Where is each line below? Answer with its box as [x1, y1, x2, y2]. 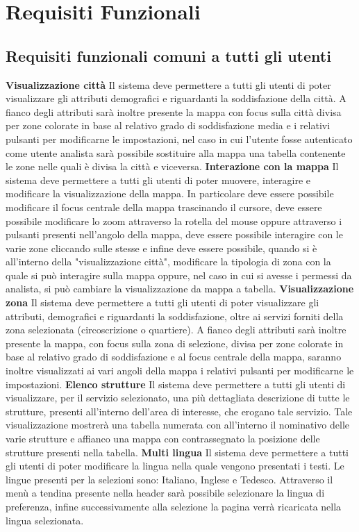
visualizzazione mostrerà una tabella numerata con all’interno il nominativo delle [6, 417, 349, 432]
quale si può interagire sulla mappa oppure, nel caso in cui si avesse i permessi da [6, 267, 352, 282]
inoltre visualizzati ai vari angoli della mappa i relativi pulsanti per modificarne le [6, 363, 354, 378]
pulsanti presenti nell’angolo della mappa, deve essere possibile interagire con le [6, 227, 343, 242]
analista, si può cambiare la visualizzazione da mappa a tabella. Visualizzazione [6, 281, 354, 296]
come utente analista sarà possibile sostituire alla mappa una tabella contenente [6, 145, 346, 160]
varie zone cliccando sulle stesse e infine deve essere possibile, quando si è [6, 240, 317, 255]
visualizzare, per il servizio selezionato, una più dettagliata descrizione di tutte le [6, 390, 350, 405]
